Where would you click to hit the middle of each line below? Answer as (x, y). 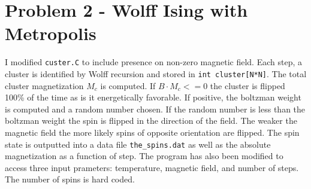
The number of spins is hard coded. (70, 179)
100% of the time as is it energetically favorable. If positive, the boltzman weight (153, 97)
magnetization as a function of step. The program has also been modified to (144, 156)
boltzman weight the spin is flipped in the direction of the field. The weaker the (151, 121)
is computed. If (128, 85)
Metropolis (51, 33)
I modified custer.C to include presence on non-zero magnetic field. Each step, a (153, 62)
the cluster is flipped (247, 85)
